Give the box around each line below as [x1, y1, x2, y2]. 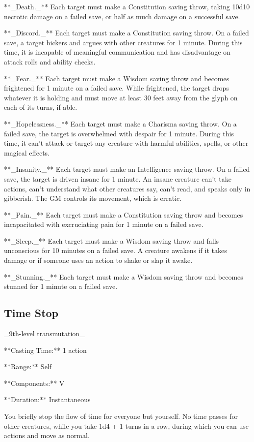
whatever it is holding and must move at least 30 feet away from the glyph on [4, 92, 238, 102]
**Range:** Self [4, 361, 52, 372]
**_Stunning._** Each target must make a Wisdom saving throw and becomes [4, 271, 243, 282]
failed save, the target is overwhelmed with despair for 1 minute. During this [4, 128, 234, 138]
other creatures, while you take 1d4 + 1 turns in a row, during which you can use [4, 420, 249, 431]
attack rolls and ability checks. [4, 56, 96, 66]
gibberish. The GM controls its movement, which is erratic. [4, 193, 182, 203]
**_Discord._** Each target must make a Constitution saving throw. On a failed [4, 28, 249, 38]
